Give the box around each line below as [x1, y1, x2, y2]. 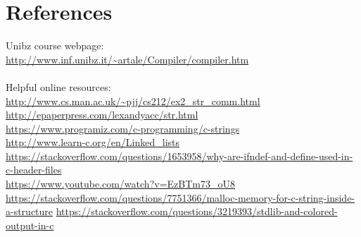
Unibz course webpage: [6, 38, 104, 53]
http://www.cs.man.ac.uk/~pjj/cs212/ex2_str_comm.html [6, 93, 260, 108]
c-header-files [6, 162, 62, 177]
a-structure [6, 204, 53, 219]
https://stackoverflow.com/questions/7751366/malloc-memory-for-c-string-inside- [6, 190, 355, 205]
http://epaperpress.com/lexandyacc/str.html [6, 107, 198, 122]
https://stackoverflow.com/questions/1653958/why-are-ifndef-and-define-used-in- [6, 148, 353, 163]
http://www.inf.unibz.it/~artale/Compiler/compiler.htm [6, 51, 249, 66]
